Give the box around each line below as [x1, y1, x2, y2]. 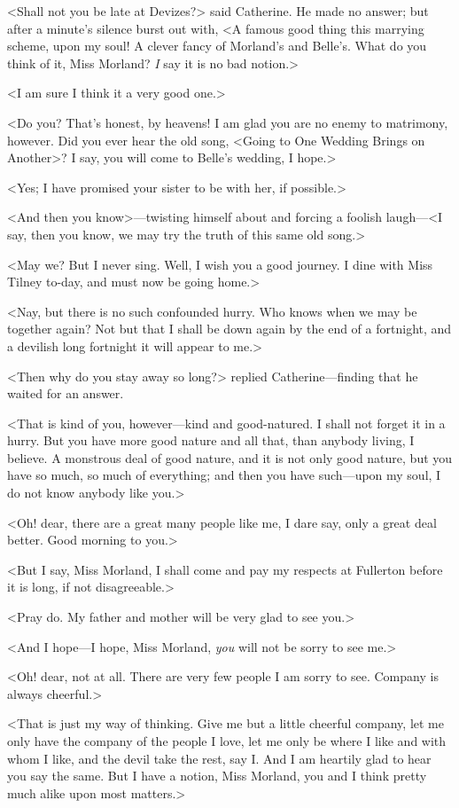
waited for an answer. [7, 384, 124, 403]
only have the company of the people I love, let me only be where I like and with [7, 732, 447, 749]
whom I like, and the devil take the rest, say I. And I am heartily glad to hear [7, 749, 432, 767]
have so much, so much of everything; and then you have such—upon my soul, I [7, 466, 441, 484]
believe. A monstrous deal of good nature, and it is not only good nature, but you [7, 448, 453, 467]
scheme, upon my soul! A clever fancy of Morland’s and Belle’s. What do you [7, 36, 427, 55]
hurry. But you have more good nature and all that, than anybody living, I [7, 431, 415, 450]
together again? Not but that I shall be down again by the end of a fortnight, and [7, 319, 452, 338]
